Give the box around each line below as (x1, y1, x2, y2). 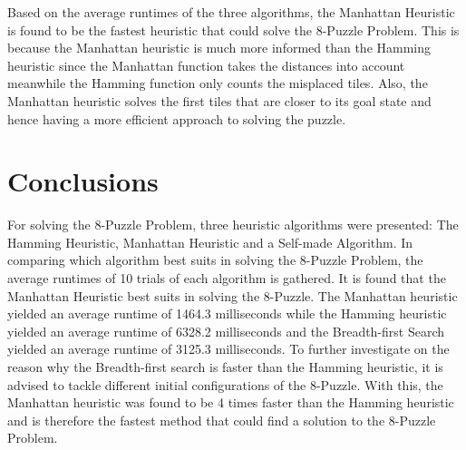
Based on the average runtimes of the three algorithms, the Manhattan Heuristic (7, 3, 455, 21)
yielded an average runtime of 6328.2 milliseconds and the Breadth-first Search (7, 321, 445, 340)
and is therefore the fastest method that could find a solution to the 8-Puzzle (7, 410, 436, 429)
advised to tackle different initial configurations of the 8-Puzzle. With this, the (7, 375, 443, 394)
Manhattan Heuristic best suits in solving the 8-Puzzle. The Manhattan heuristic (7, 286, 458, 305)
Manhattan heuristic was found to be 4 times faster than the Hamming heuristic (7, 393, 454, 412)
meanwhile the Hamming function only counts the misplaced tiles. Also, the (7, 73, 428, 93)
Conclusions (7, 162, 159, 200)
